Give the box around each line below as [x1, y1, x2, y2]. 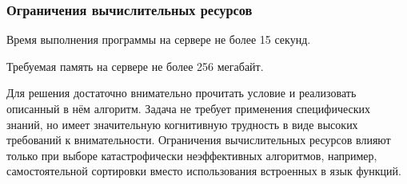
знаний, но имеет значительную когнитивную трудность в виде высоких [6, 115, 358, 132]
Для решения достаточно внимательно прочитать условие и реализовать [6, 84, 357, 101]
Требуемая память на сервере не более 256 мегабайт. [6, 57, 264, 74]
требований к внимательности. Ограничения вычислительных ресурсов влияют [6, 131, 391, 148]
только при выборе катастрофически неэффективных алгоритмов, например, [6, 147, 377, 163]
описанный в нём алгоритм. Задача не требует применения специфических [6, 100, 370, 116]
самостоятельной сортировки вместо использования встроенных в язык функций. [6, 162, 401, 179]
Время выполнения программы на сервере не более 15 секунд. [6, 31, 311, 48]
